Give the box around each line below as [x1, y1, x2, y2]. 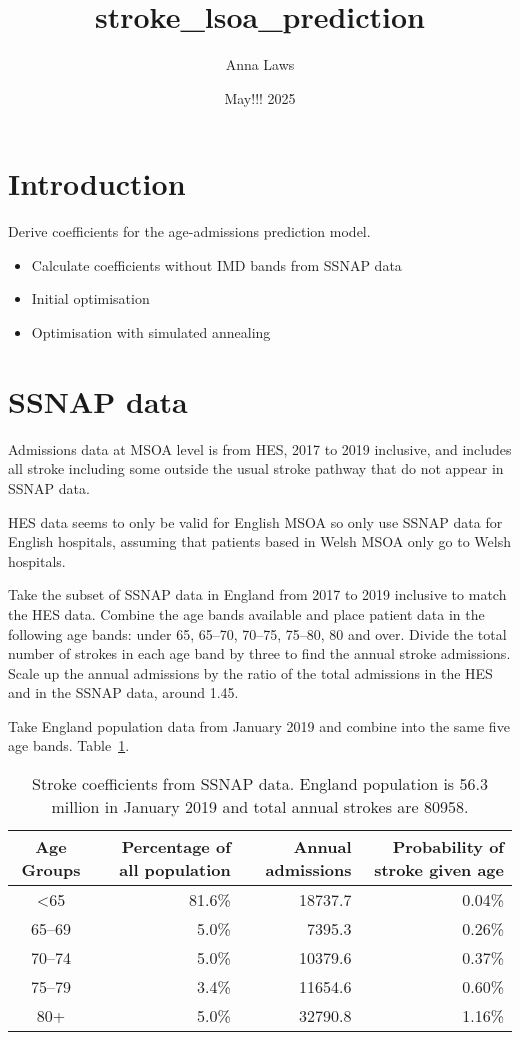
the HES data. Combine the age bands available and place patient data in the [8, 603, 485, 624]
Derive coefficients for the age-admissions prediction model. [8, 221, 371, 242]
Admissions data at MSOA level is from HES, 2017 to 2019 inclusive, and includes [8, 438, 512, 459]
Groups [21, 858, 81, 882]
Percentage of [121, 835, 231, 859]
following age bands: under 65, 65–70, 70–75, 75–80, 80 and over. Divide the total [8, 623, 507, 644]
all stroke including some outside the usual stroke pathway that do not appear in [8, 458, 504, 479]
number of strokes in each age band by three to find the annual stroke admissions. [8, 643, 511, 664]
